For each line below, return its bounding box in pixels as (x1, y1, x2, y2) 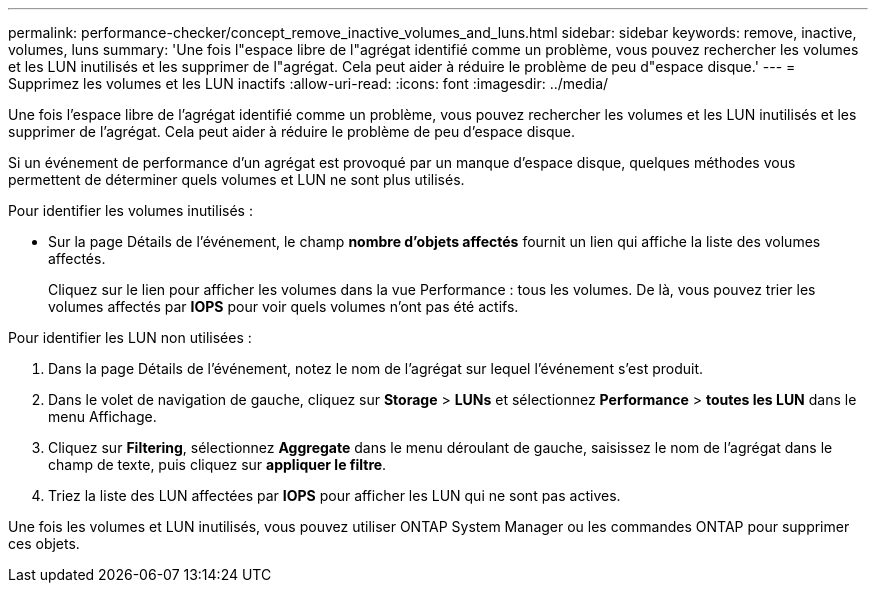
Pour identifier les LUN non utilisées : (8, 329, 252, 346)
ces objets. (8, 535, 80, 552)
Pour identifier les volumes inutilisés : (8, 202, 253, 219)
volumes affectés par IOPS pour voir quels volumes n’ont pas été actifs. (48, 298, 519, 315)
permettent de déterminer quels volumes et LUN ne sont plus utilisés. (8, 171, 465, 188)
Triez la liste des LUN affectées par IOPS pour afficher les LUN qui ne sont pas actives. (48, 487, 621, 504)
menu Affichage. (48, 408, 157, 425)
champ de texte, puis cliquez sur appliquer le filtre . (48, 456, 387, 473)
